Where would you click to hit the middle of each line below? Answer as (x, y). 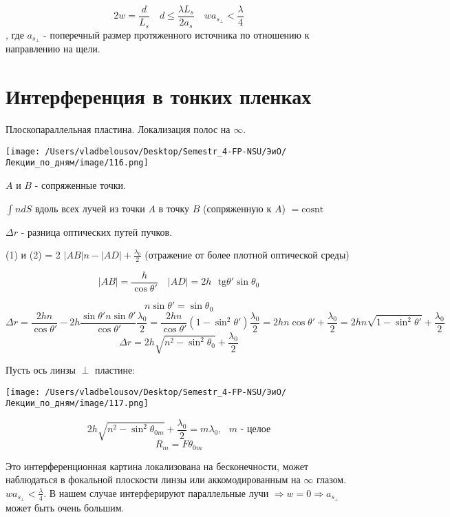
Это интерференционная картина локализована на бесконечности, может (157, 466)
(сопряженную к (237, 208)
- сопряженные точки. (80, 185)
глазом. (331, 479)
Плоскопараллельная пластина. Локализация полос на (118, 129)
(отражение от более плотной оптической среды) (247, 255)
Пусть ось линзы (41, 369)
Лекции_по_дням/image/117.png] (77, 404)
